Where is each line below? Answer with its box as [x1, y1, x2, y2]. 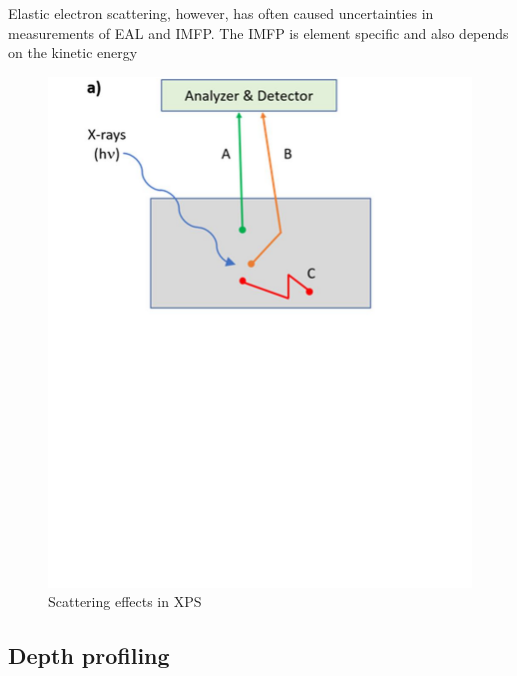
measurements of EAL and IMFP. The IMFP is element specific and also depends [8, 22, 509, 43]
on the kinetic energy [8, 42, 138, 63]
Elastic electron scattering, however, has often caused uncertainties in [8, 3, 434, 23]
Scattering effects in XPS [48, 591, 202, 612]
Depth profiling [8, 640, 170, 671]
